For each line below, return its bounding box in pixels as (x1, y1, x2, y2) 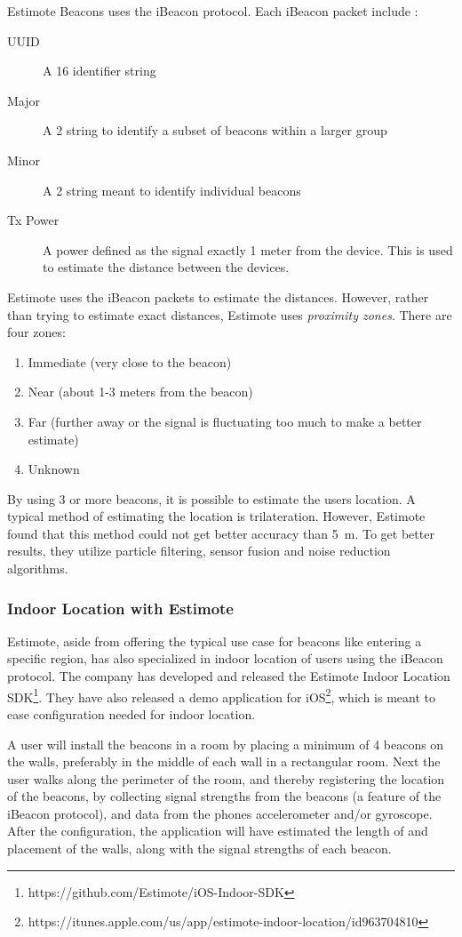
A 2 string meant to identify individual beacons (43, 180, 301, 199)
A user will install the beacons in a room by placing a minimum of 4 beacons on (7, 734, 444, 753)
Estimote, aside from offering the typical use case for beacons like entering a (7, 631, 422, 650)
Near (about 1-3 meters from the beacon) (28, 382, 253, 401)
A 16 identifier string (43, 61, 156, 80)
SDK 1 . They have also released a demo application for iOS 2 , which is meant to (7, 685, 435, 706)
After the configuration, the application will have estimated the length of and (7, 821, 428, 840)
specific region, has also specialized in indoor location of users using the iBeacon (7, 649, 443, 668)
